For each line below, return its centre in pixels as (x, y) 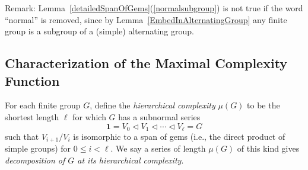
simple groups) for (38, 148)
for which (89, 116)
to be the (263, 105)
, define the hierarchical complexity (153, 105)
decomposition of (35, 160)
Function (32, 80)
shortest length (32, 116)
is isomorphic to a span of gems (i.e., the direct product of (179, 137)
